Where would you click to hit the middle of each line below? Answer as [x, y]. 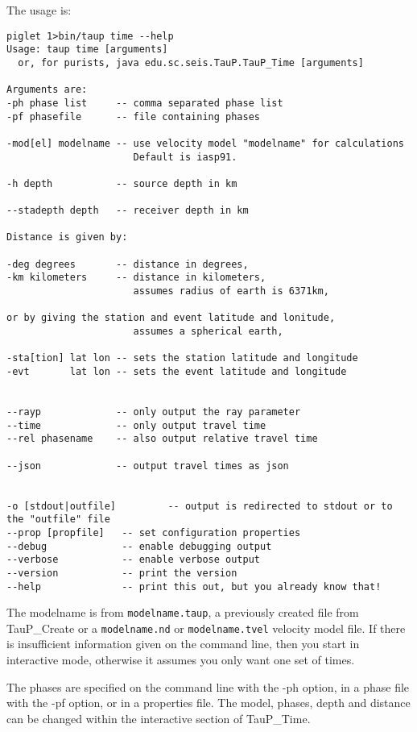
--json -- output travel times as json [148, 466]
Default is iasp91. [185, 157]
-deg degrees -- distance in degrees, [128, 264]
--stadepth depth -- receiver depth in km [128, 211]
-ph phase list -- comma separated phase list [145, 103]
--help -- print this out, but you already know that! [194, 586]
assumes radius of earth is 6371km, [231, 291]
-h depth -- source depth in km [122, 183]
